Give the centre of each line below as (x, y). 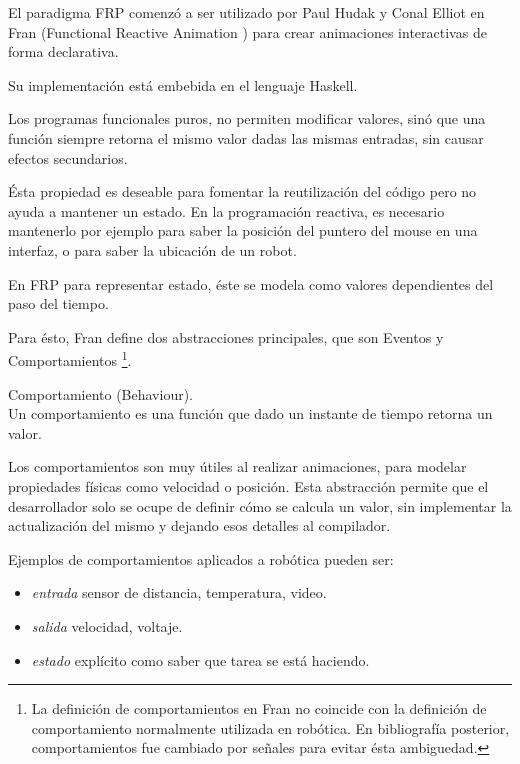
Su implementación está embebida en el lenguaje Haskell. (183, 84)
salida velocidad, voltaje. (107, 625)
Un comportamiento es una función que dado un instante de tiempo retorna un (250, 413)
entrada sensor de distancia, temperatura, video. (179, 592)
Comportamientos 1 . (70, 358)
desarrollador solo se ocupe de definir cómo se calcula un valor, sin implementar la (260, 505)
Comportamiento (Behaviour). (101, 393)
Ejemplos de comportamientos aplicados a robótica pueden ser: (201, 558)
